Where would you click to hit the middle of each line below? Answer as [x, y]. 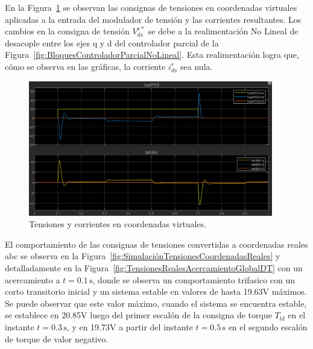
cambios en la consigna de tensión [67, 31]
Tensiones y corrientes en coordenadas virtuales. [118, 224]
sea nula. [197, 66]
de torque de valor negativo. [57, 338]
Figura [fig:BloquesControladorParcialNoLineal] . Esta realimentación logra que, [152, 55]
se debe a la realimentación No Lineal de [223, 31]
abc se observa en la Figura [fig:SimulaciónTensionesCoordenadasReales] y [143, 256]
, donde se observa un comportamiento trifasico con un [194, 279]
